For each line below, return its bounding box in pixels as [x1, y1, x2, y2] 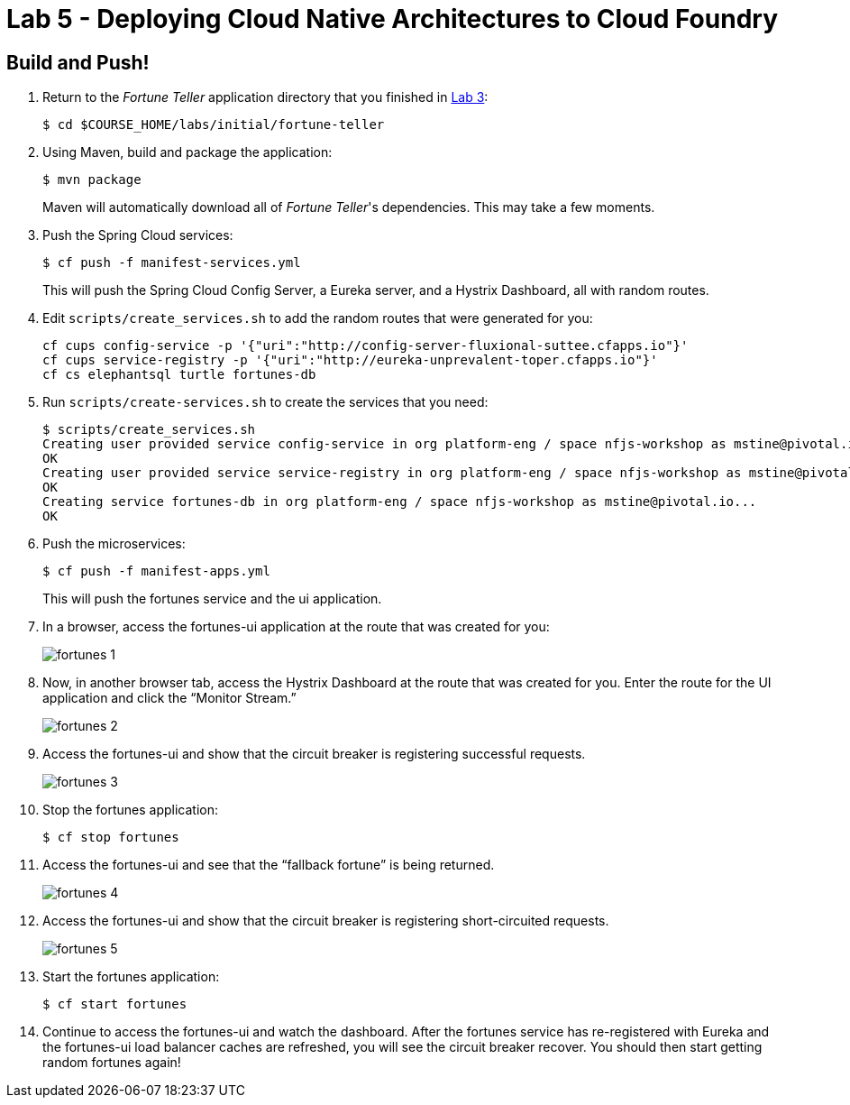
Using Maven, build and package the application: [42, 144, 333, 161]
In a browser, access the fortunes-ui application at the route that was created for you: [42, 619, 550, 635]
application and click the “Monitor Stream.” [42, 690, 297, 706]
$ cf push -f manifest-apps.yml [42, 564, 270, 579]
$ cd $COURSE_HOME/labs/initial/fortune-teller [42, 117, 385, 133]
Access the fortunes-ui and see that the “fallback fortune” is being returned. [42, 857, 495, 873]
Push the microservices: [42, 536, 186, 552]
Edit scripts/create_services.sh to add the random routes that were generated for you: [42, 310, 593, 327]
